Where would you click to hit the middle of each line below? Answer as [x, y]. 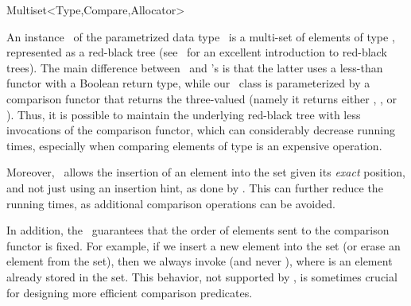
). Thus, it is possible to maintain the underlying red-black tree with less [184, 114]
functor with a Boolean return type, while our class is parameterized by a [188, 83]
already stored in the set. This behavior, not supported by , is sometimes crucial [202, 276]
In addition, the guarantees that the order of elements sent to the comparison [198, 230]
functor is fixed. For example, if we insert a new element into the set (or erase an [204, 245]
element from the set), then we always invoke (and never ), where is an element [200, 261]
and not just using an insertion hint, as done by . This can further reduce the [195, 187]
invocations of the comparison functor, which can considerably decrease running [201, 130]
